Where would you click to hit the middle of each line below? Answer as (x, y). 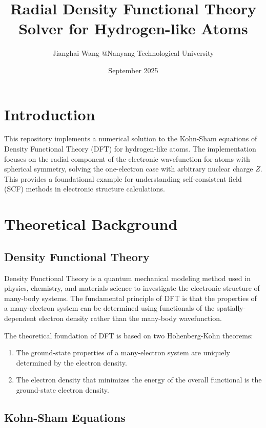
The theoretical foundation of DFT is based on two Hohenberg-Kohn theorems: (129, 335)
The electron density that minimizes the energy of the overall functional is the (139, 380)
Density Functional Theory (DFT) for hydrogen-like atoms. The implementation (130, 149)
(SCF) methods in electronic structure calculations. (85, 189)
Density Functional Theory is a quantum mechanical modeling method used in (127, 278)
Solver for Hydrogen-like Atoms (133, 28)
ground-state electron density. (63, 389)
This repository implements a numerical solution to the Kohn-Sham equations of (131, 138)
